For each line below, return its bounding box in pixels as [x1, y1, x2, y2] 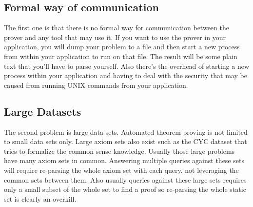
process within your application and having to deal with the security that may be [4, 70, 247, 81]
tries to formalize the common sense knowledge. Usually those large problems [4, 145, 235, 156]
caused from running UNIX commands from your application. [4, 80, 188, 90]
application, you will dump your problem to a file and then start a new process [4, 41, 240, 52]
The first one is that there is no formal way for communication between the [4, 22, 229, 33]
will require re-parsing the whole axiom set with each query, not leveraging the [4, 165, 239, 175]
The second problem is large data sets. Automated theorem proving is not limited [4, 126, 248, 137]
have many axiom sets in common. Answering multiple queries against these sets [4, 155, 244, 166]
